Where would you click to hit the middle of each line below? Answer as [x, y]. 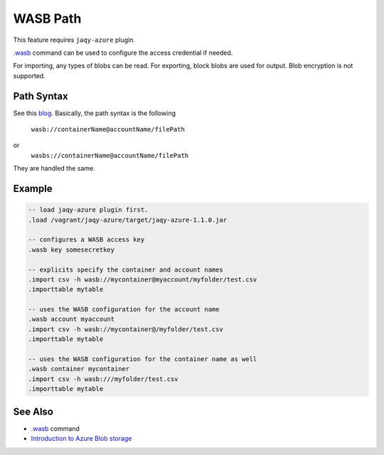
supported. [29, 75]
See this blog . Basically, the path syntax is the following [95, 113]
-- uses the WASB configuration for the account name [124, 310]
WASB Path [47, 18]
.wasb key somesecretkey [71, 250]
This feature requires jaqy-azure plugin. [74, 40]
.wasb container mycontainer [79, 369]
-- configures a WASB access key [86, 240]
